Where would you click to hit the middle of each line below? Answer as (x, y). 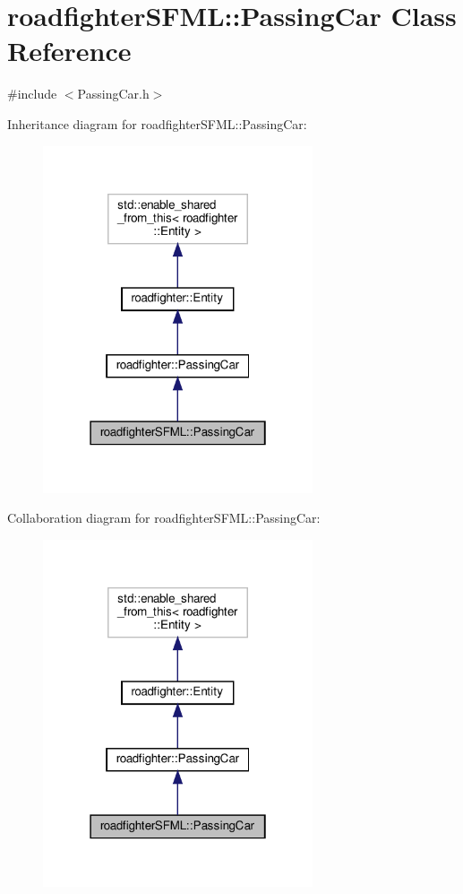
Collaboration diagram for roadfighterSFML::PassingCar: (164, 518)
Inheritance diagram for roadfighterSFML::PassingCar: (157, 123)
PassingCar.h (113, 94)
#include (32, 94)
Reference (69, 51)
